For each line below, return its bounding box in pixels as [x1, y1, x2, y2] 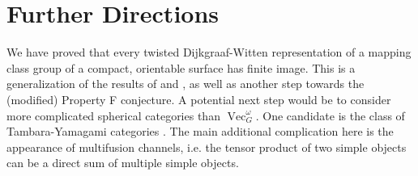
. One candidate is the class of [255, 107, 405, 124]
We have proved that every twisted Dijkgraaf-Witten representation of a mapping [6, 44, 412, 61]
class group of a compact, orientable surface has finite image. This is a [6, 59, 356, 76]
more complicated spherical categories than [6, 107, 220, 124]
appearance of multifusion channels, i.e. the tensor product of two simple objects [6, 138, 407, 155]
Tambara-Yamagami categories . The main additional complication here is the [6, 123, 394, 140]
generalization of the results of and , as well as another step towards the [6, 75, 365, 92]
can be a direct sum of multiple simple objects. [6, 154, 239, 171]
